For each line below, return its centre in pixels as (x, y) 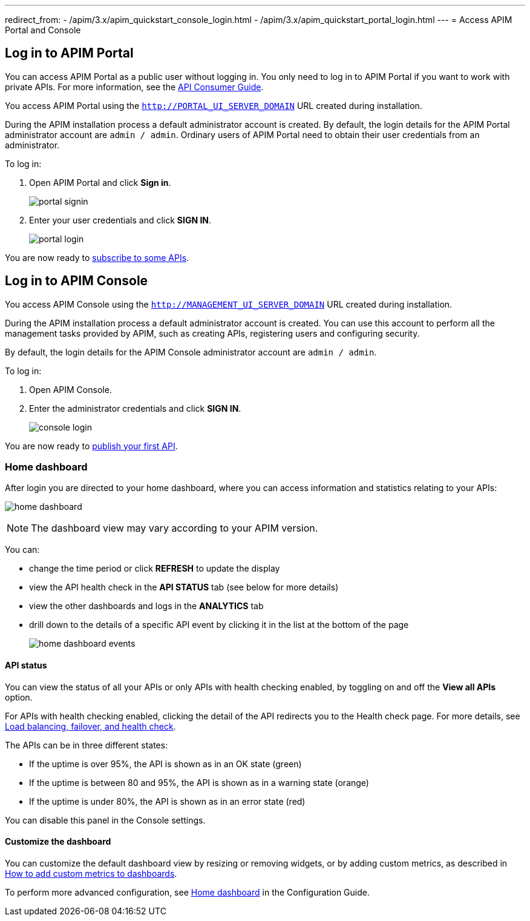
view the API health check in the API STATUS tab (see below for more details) (184, 587)
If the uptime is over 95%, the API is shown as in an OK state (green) (165, 764)
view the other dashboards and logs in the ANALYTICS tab (146, 606)
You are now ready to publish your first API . (91, 446)
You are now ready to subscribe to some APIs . (97, 257)
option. (19, 697)
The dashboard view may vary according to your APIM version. (175, 528)
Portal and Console (43, 30)
